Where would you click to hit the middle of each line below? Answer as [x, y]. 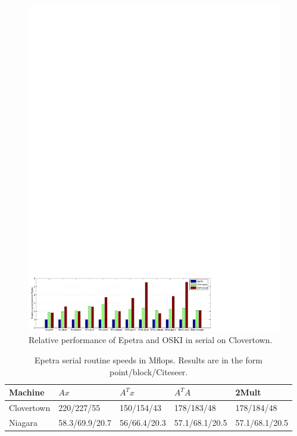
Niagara [23, 422]
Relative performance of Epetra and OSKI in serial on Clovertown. [151, 340]
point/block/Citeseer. [148, 371]
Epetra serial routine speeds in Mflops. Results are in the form [149, 360]
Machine [27, 392]
